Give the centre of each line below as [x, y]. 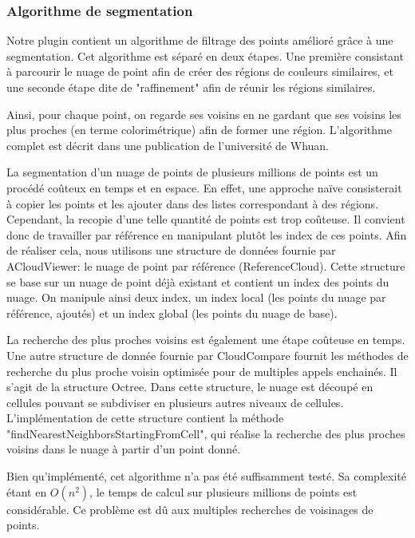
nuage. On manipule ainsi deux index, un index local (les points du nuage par [196, 297]
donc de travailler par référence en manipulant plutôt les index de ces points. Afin [207, 234]
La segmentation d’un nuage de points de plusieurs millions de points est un [192, 172]
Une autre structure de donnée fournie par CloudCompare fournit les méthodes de [207, 355]
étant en [27, 491]
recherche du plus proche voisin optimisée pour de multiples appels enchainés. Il [202, 371]
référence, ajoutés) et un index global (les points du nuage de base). [172, 313]
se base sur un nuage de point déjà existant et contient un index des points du [198, 281]
